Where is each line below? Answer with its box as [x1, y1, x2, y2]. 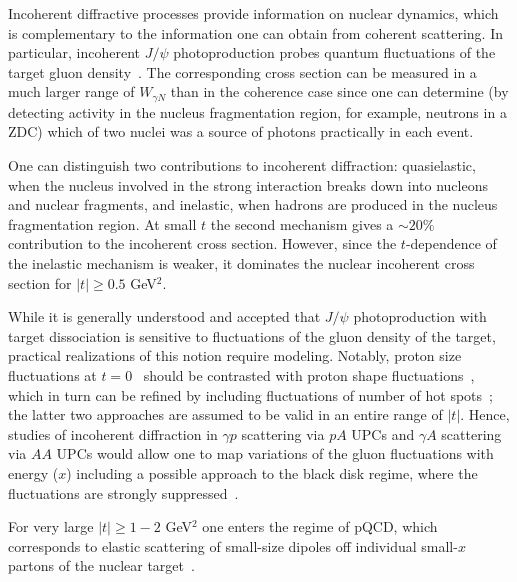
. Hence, [460, 404, 510, 425]
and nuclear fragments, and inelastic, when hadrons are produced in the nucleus [8, 194, 498, 215]
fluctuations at [8, 364, 97, 385]
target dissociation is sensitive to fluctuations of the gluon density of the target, [8, 325, 496, 346]
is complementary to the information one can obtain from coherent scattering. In [8, 22, 504, 43]
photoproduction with [353, 306, 487, 327]
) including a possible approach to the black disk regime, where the [66, 462, 478, 483]
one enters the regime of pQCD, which [202, 516, 438, 537]
